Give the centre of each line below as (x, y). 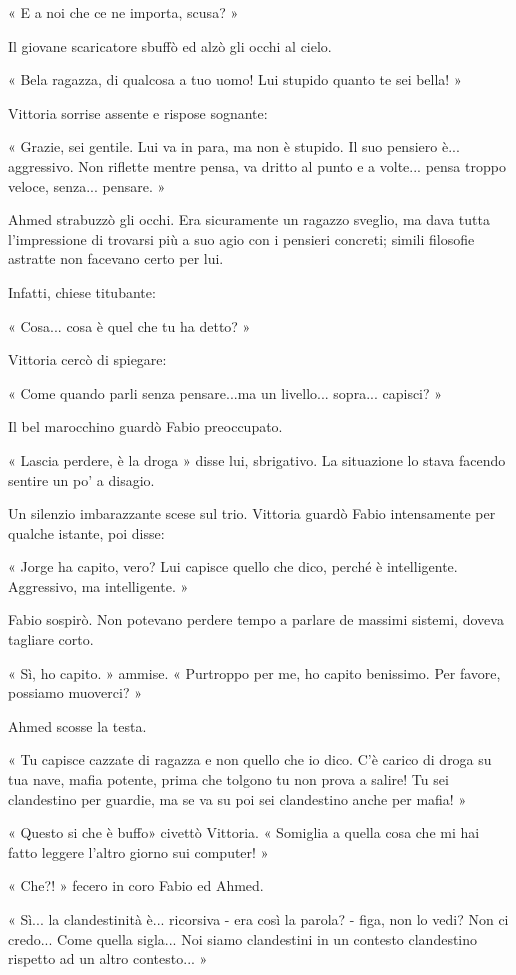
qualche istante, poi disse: (86, 532)
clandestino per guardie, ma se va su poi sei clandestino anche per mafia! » (237, 798)
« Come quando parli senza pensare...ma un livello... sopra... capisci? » (225, 392)
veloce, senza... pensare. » (87, 185)
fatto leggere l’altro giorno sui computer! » (138, 851)
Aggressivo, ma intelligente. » (98, 585)
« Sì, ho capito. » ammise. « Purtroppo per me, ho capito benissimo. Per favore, (254, 672)
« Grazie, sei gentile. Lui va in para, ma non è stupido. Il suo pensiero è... (234, 146)
